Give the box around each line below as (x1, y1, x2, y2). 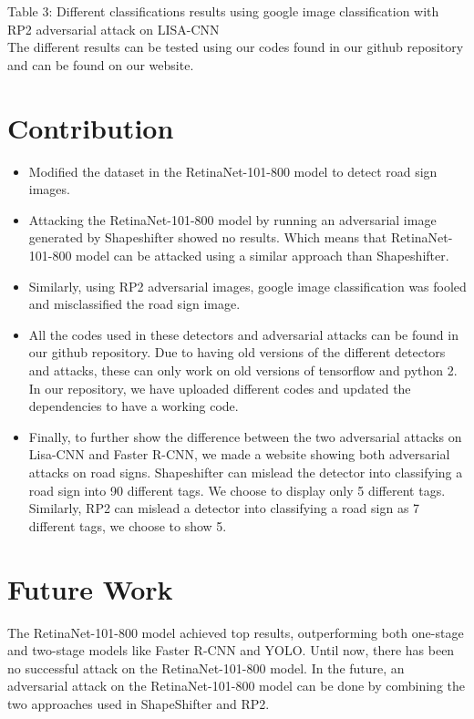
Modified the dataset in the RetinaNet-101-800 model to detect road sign (28, 161, 438, 180)
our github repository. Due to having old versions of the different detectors (28, 343, 446, 362)
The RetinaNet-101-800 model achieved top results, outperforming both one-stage (7, 622, 464, 642)
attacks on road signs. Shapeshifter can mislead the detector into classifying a (28, 463, 463, 481)
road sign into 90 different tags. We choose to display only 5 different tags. (28, 480, 446, 499)
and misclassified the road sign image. (28, 294, 241, 313)
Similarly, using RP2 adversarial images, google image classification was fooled (28, 276, 467, 295)
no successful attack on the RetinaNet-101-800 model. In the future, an (7, 658, 405, 677)
